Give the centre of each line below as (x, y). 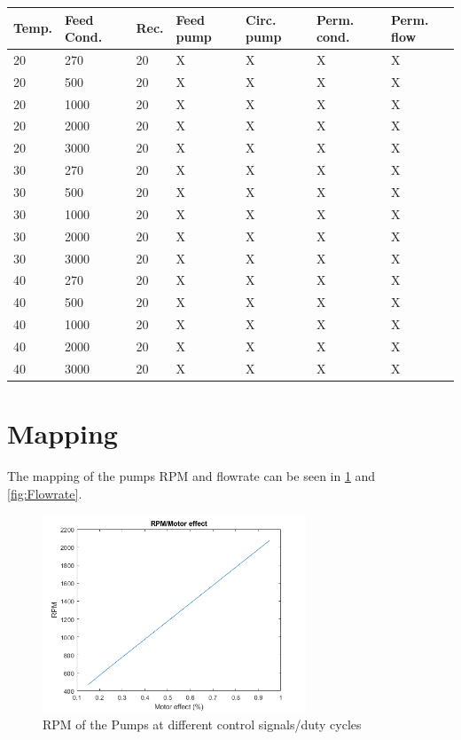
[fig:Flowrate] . (45, 493)
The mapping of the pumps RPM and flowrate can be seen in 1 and (191, 475)
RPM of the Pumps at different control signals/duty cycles (202, 724)
